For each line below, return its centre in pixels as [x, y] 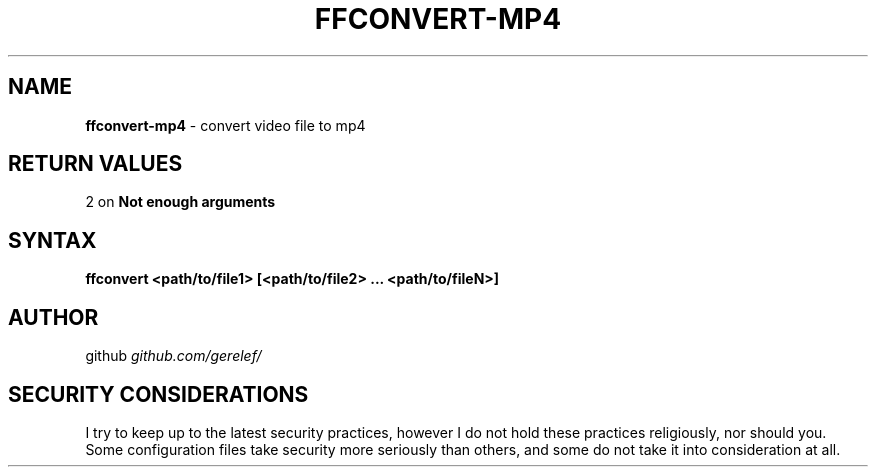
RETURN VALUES [95, 164]
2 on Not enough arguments [180, 202]
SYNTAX [52, 240]
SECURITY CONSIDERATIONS [158, 394]
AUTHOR [53, 317]
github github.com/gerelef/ [173, 356]
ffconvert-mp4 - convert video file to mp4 [225, 125]
